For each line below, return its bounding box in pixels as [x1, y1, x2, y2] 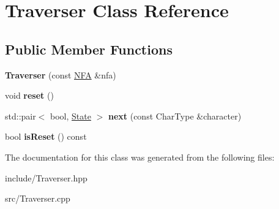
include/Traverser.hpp [5, 171, 87, 184]
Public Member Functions [5, 39, 173, 58]
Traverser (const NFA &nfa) [5, 68, 116, 81]
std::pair [5, 109, 36, 122]
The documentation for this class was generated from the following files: [5, 150, 275, 163]
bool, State [50, 109, 91, 122]
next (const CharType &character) [108, 109, 242, 122]
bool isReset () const [5, 130, 87, 143]
